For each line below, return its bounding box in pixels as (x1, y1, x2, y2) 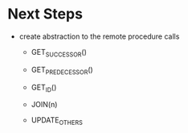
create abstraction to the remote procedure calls (18, 31, 180, 41)
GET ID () (31, 82, 57, 94)
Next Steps (7, 5, 84, 23)
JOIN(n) (31, 100, 58, 110)
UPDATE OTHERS (31, 115, 84, 127)
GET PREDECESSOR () (31, 64, 93, 77)
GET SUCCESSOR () (31, 47, 88, 59)
